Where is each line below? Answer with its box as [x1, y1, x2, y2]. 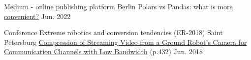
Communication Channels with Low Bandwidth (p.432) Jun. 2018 [4, 46, 203, 57]
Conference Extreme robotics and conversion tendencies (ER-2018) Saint [4, 27, 223, 38]
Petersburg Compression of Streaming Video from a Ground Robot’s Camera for [4, 37, 247, 47]
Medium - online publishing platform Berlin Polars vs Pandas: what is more [4, 1, 233, 11]
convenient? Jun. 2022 [4, 11, 71, 21]
